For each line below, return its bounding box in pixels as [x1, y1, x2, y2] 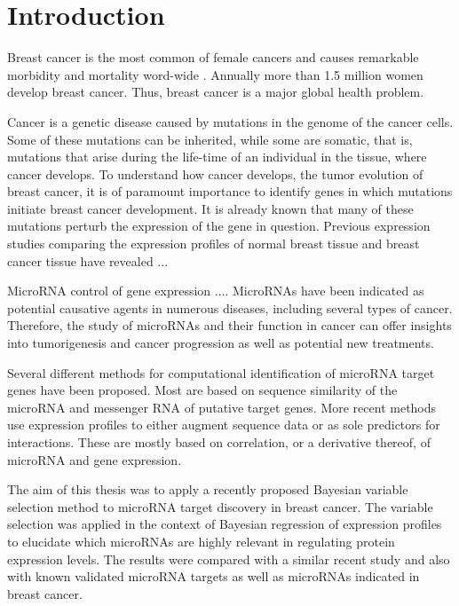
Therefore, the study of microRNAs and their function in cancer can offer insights [7, 316, 452, 334]
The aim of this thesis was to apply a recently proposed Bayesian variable [7, 480, 408, 499]
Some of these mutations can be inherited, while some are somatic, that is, [7, 130, 413, 148]
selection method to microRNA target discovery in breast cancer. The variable [7, 497, 433, 515]
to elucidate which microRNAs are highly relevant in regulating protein [7, 531, 395, 550]
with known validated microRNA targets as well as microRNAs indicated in [7, 567, 420, 586]
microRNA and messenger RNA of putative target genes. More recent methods [7, 397, 437, 416]
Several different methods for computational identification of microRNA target [7, 363, 435, 382]
